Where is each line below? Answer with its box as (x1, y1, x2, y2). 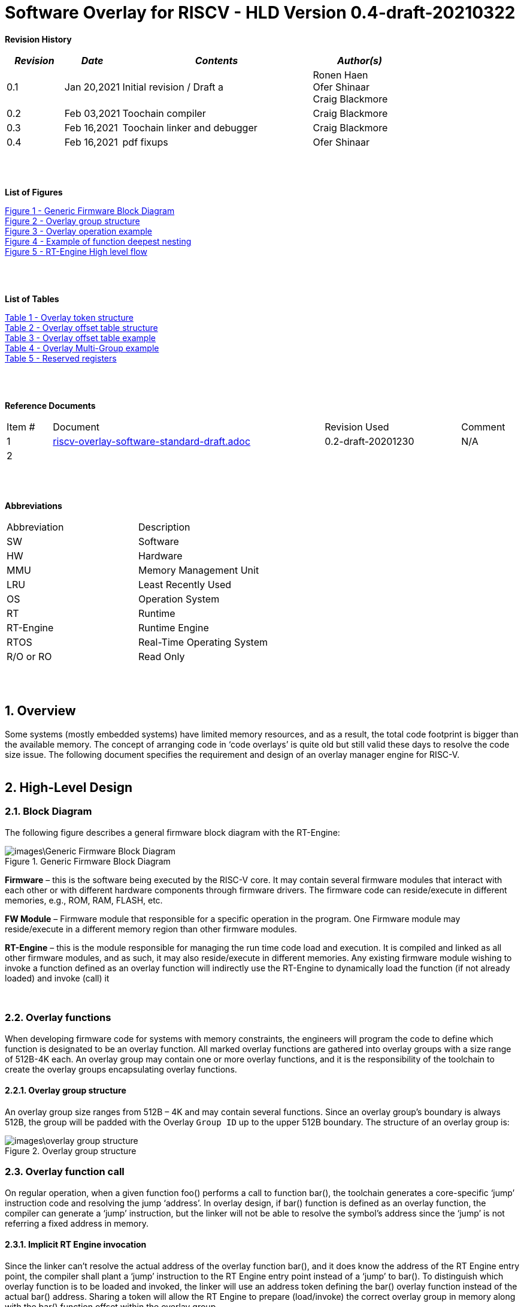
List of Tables (5, 293, 59, 304)
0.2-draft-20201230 (325, 435, 414, 447)
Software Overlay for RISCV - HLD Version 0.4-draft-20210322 (5, 2, 516, 23)
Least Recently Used (138, 578, 232, 591)
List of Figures (5, 186, 63, 197)
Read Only (138, 650, 185, 662)
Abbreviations (5, 500, 62, 511)
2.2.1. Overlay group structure (5, 1085, 126, 1096)
